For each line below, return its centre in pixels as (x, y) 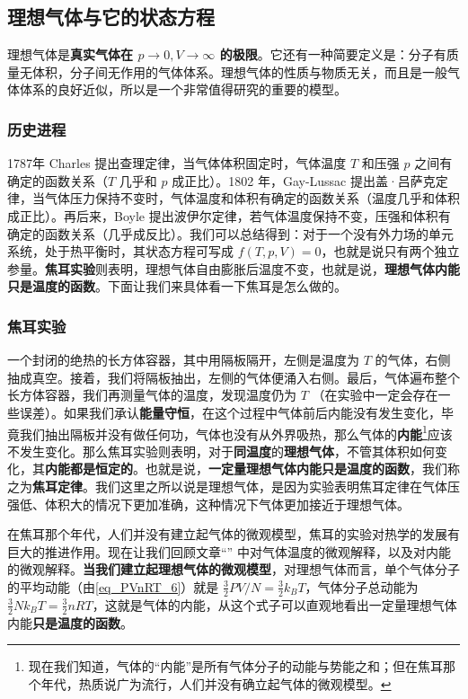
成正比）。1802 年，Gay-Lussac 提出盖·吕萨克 (304, 180)
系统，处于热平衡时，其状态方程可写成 (120, 251)
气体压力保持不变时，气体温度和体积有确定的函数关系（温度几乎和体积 (252, 198)
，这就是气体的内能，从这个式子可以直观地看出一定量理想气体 (274, 604)
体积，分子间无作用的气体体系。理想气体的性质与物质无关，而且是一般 (239, 71)
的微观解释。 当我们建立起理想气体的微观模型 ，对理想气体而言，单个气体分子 (234, 569)
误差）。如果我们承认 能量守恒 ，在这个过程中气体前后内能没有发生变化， (230, 412)
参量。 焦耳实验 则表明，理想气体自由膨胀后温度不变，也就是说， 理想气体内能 (234, 268)
